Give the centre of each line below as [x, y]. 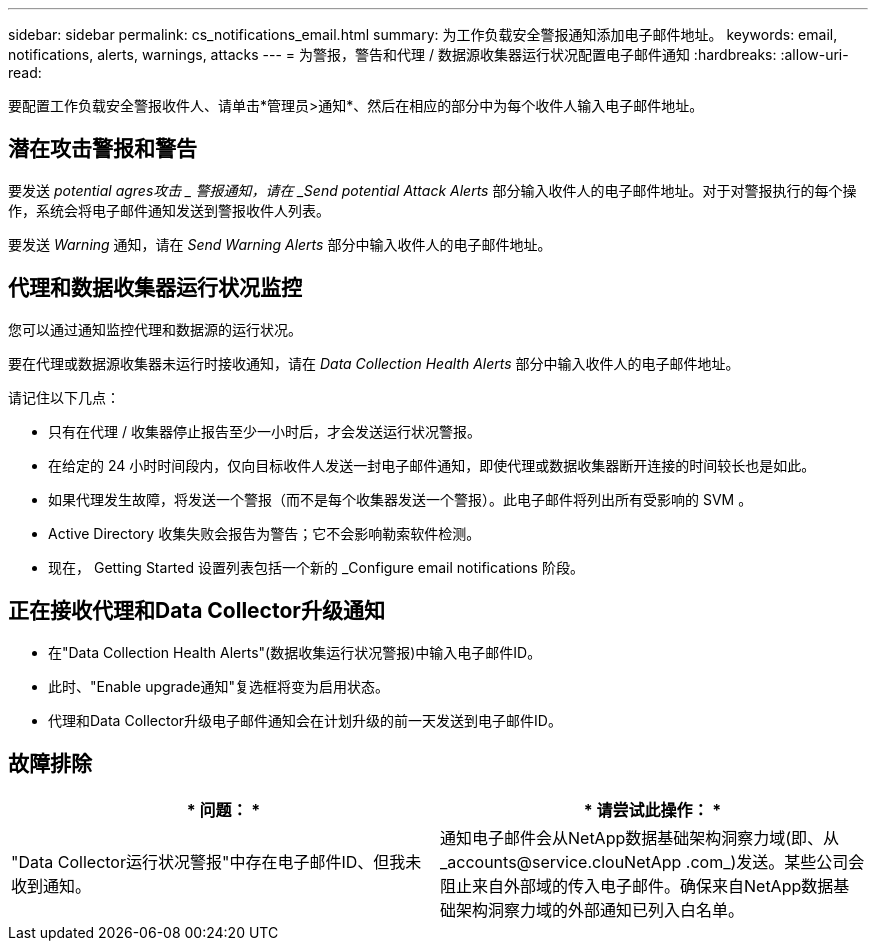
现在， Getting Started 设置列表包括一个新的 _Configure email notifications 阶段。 [316, 567]
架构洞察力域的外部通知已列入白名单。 [600, 910]
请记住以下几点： [64, 397]
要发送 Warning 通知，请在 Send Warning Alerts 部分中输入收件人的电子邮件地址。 [280, 244]
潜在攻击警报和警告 [102, 149]
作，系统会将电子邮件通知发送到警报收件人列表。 [169, 210]
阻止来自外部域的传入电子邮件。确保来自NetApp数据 [637, 886]
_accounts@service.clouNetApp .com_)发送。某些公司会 [652, 862]
